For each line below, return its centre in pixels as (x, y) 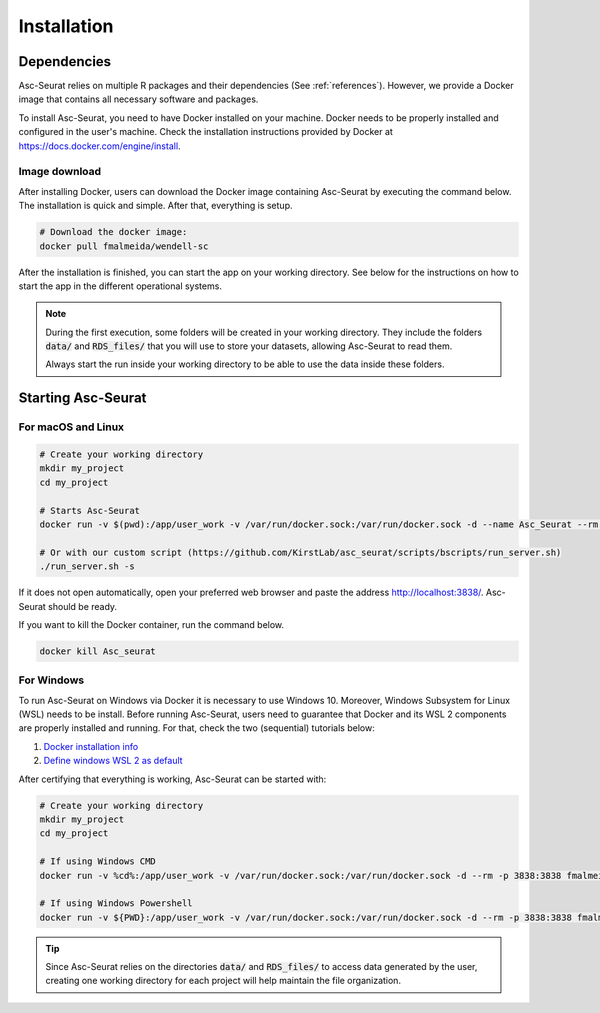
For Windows (51, 680)
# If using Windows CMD (98, 861)
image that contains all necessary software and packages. (138, 99)
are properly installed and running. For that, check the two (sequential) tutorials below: (196, 728)
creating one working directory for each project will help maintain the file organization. (223, 981)
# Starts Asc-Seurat (89, 510)
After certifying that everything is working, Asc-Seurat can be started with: (172, 779)
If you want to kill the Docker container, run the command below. (151, 624)
